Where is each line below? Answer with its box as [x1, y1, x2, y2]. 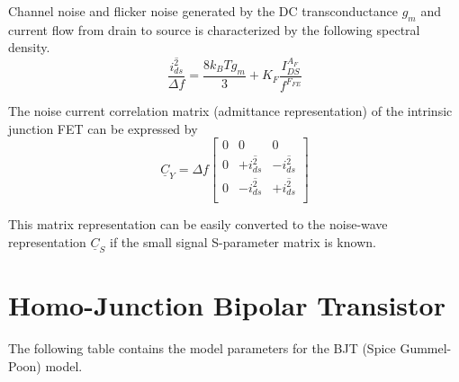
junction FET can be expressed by [8, 119, 198, 138]
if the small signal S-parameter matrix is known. [110, 232, 376, 251]
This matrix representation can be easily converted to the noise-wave [8, 215, 388, 234]
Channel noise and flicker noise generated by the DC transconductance [8, 2, 398, 20]
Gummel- [400, 339, 452, 358]
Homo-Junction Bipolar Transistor [8, 287, 445, 324]
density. [8, 38, 50, 57]
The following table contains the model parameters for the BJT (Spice [8, 339, 396, 358]
